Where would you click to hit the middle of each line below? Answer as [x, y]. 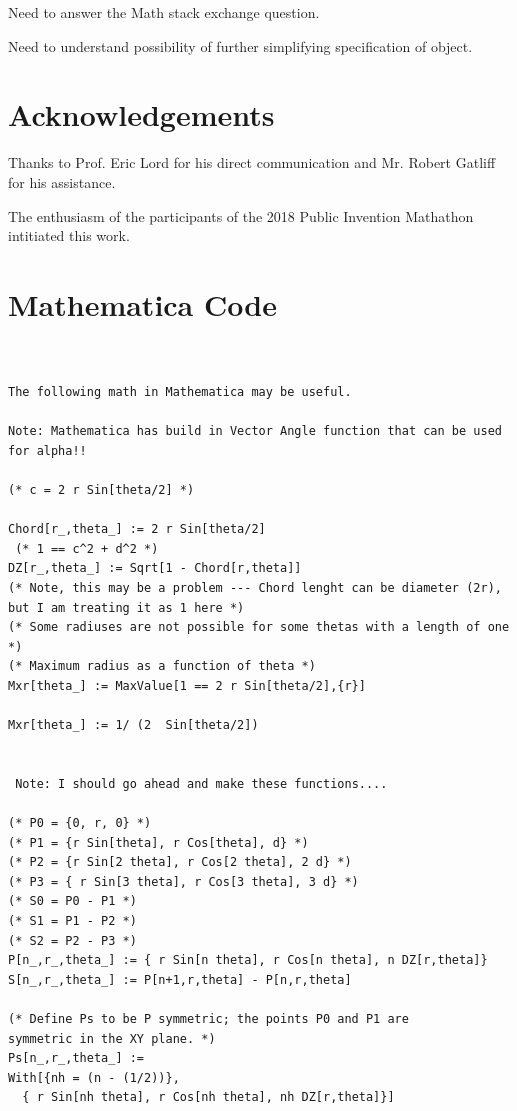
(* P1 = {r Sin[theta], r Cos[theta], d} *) [158, 842]
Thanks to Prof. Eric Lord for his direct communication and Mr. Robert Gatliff [252, 162]
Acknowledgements [141, 114]
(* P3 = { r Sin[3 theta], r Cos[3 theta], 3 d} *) [183, 881]
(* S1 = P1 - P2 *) [72, 921]
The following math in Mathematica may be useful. [180, 392]
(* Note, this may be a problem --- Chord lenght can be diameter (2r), [255, 587]
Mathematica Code [142, 303]
